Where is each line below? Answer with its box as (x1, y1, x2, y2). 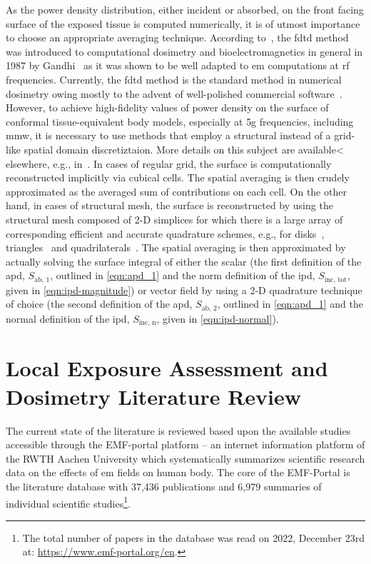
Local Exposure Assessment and (6, 353, 328, 383)
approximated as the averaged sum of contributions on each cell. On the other (6, 183, 347, 198)
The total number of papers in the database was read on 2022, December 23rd (22, 530, 365, 545)
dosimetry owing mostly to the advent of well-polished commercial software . (6, 86, 342, 101)
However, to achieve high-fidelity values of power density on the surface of (6, 100, 329, 115)
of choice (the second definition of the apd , (6, 296, 193, 311)
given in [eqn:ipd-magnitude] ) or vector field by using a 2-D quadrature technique (6, 282, 362, 297)
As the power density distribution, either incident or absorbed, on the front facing (6, 2, 364, 16)
